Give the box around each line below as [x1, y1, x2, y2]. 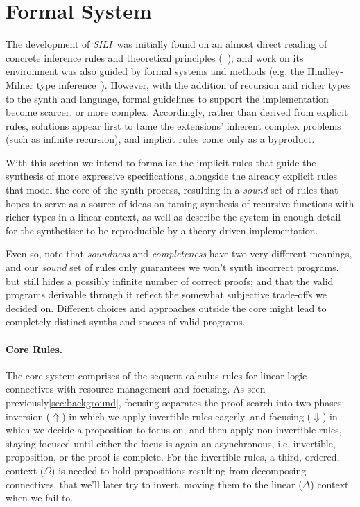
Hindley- [307, 64, 344, 78]
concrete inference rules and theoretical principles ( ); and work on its [6, 50, 304, 65]
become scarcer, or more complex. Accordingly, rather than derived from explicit [6, 105, 348, 119]
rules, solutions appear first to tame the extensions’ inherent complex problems [6, 118, 341, 132]
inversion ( [6, 409, 51, 423]
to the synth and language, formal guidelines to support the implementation [6, 91, 329, 105]
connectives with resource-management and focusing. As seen [6, 381, 266, 396]
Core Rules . [6, 341, 63, 356]
